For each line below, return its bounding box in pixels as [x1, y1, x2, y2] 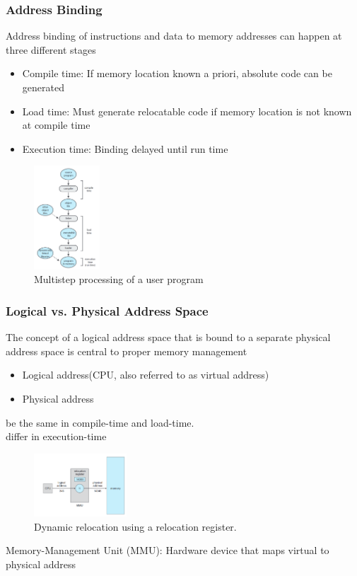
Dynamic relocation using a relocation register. [34, 519, 237, 534]
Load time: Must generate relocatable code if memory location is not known [22, 103, 352, 118]
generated [22, 80, 64, 94]
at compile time [22, 117, 90, 132]
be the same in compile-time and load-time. [6, 415, 194, 430]
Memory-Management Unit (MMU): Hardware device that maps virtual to [6, 543, 329, 558]
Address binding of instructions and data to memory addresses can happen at [6, 28, 342, 43]
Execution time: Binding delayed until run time [22, 141, 228, 156]
